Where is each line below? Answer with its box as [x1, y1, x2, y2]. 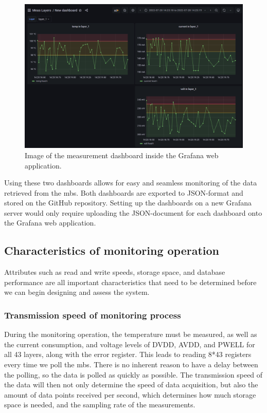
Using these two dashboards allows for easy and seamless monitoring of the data [4, 177, 257, 188]
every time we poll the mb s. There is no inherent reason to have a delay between [4, 359, 258, 370]
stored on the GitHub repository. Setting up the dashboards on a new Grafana [4, 197, 252, 208]
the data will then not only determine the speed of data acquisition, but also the [4, 379, 258, 390]
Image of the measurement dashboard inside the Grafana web [25, 149, 219, 160]
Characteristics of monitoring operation [4, 242, 220, 258]
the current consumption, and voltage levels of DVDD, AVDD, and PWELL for [4, 339, 255, 349]
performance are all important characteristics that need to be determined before [4, 276, 257, 287]
